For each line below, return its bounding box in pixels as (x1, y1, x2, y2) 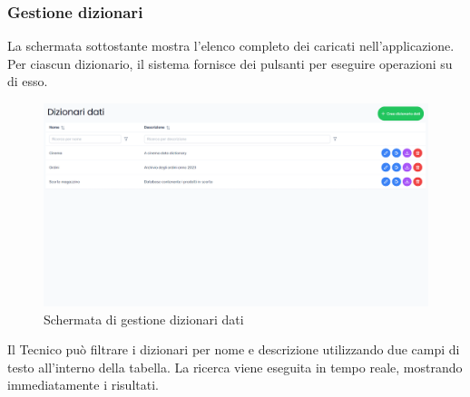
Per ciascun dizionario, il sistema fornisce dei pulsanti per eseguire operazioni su (7, 53, 453, 73)
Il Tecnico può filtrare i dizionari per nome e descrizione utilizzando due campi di (7, 340, 460, 359)
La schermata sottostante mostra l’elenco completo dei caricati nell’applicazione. (7, 36, 455, 55)
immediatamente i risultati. (7, 375, 159, 394)
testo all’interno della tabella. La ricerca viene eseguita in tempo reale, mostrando (7, 357, 463, 376)
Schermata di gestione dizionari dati (44, 309, 244, 328)
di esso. (7, 72, 48, 91)
